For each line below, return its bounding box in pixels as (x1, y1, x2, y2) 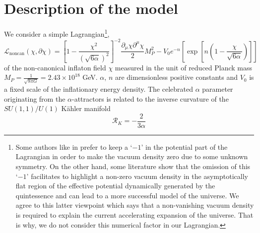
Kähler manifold (61, 103, 111, 114)
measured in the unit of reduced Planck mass (115, 62, 253, 72)
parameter (202, 84, 233, 94)
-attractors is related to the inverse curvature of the (72, 93, 229, 104)
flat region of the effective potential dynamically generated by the (15, 180, 215, 191)
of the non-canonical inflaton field (4, 62, 106, 72)
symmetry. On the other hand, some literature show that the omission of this (15, 161, 251, 172)
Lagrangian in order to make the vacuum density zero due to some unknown (15, 151, 248, 162)
